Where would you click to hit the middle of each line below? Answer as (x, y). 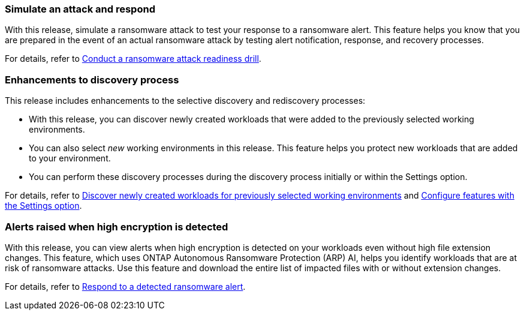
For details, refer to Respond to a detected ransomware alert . (125, 286)
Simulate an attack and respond (80, 9)
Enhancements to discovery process (92, 79)
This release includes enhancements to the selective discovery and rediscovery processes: (185, 101)
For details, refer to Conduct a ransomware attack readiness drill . (133, 59)
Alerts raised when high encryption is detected (117, 226)
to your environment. (70, 158)
